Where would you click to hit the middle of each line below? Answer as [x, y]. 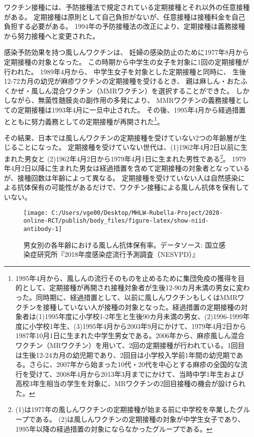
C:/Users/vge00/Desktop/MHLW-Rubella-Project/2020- [137, 213]
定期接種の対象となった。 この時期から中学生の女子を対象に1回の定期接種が [127, 61]
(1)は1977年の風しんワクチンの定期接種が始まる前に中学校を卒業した [126, 409]
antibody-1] [43, 229]
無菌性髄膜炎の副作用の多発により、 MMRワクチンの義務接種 [137, 100]
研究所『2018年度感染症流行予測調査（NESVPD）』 [118, 254]
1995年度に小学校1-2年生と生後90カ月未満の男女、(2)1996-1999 [144, 316]
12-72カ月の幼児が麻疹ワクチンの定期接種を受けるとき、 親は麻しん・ [116, 81]
